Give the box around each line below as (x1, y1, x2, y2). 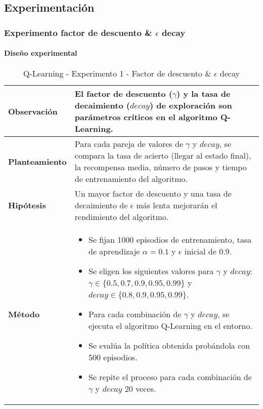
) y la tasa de (177, 88, 231, 100)
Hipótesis (8, 199, 46, 211)
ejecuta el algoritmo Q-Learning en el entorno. (88, 320, 252, 332)
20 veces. (124, 383, 156, 395)
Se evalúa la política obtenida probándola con (88, 340, 250, 352)
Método (8, 308, 40, 320)
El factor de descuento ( (74, 88, 172, 100)
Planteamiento (8, 155, 67, 167)
